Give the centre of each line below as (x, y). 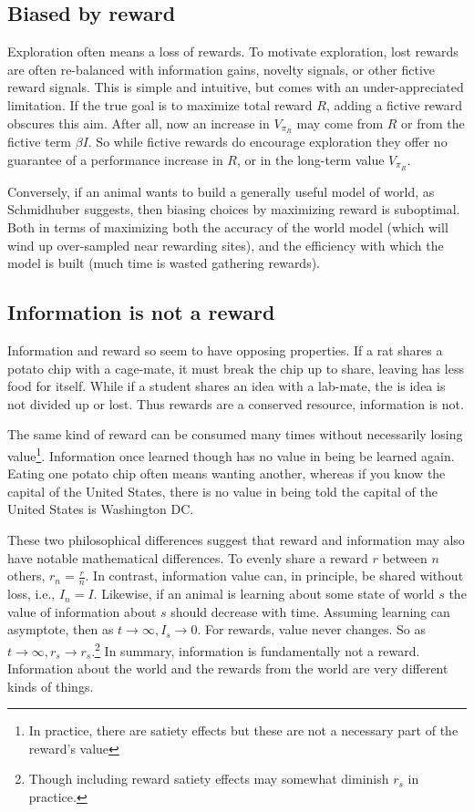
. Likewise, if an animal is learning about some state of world (264, 594)
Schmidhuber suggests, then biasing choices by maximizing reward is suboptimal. (234, 209)
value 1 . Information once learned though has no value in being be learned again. (231, 454)
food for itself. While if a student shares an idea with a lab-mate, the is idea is (227, 386)
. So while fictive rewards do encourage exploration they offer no (268, 142)
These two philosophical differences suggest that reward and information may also (236, 540)
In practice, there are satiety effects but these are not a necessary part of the (243, 730)
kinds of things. (51, 686)
